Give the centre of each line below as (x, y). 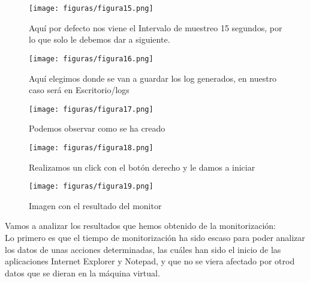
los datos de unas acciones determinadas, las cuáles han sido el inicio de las (143, 249)
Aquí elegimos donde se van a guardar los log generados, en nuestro (153, 78)
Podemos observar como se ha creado (97, 128)
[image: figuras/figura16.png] (91, 59)
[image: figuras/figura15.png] (91, 8)
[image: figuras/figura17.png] (91, 109)
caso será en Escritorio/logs (79, 90)
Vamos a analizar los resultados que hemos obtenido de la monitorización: (140, 226)
